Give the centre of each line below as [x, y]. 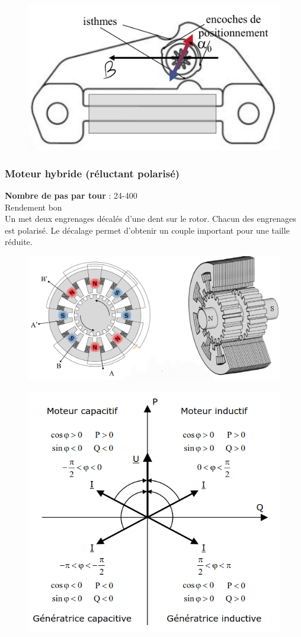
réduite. [19, 242]
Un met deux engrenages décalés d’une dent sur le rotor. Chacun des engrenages [150, 219]
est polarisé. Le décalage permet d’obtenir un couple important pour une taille [147, 230]
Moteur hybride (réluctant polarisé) [92, 173]
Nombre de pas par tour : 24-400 [71, 195]
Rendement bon [33, 207]
